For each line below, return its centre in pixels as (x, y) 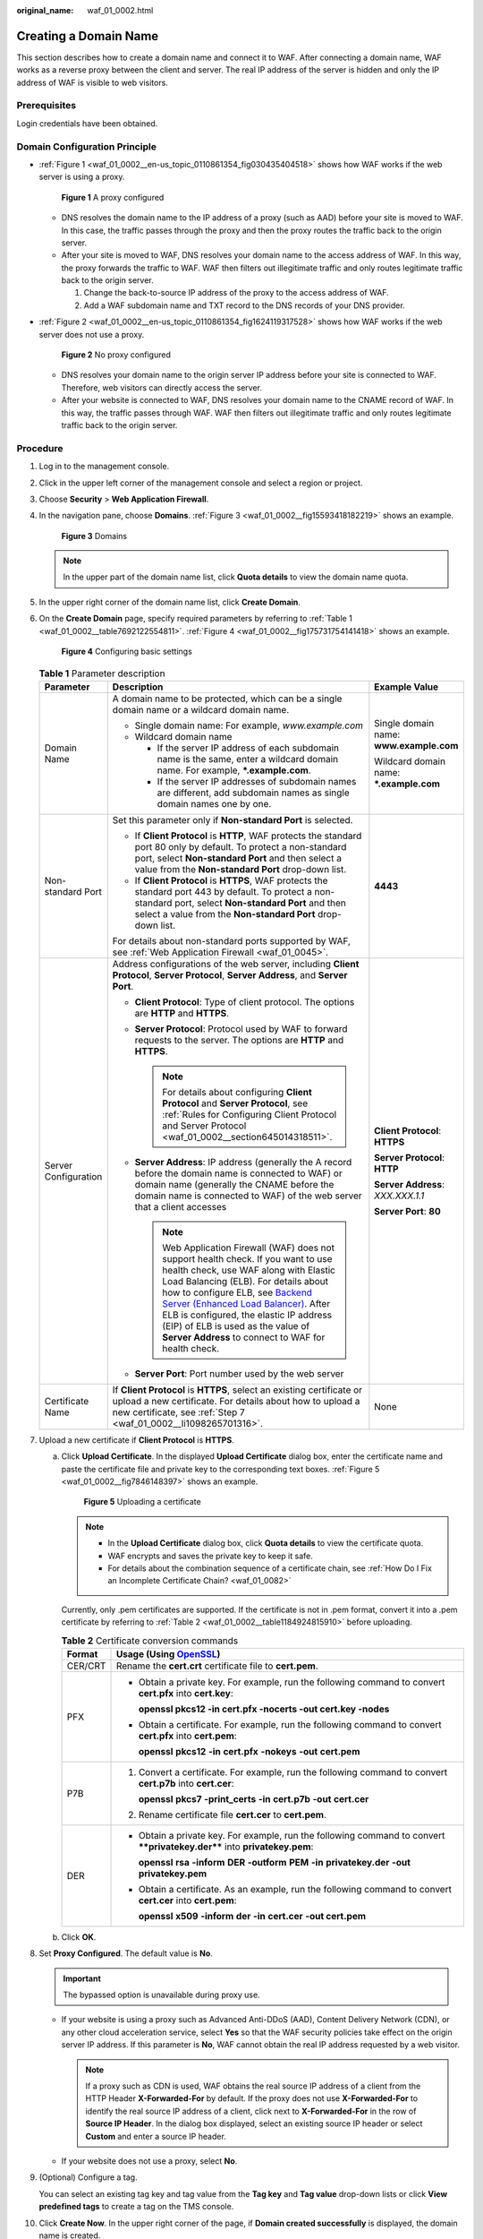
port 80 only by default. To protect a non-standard (241, 846)
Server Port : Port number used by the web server (239, 1373)
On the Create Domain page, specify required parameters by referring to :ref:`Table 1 (195, 619)
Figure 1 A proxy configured (113, 197)
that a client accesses (181, 1206)
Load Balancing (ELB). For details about (245, 1281)
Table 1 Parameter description (102, 673)
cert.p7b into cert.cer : (186, 1783)
